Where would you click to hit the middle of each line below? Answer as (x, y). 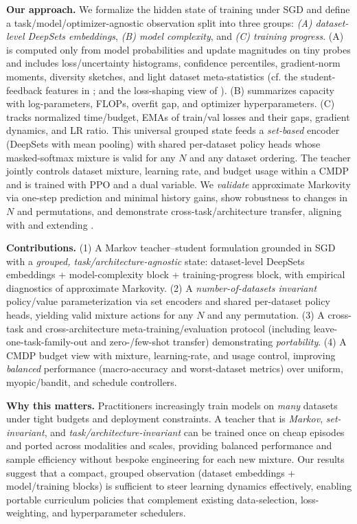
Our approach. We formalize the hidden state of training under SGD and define (178, 9)
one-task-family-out (47, 342)
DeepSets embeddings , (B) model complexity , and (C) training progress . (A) (186, 36)
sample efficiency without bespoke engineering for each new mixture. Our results (175, 459)
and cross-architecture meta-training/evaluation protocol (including (169, 328)
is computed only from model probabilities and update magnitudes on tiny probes (178, 49)
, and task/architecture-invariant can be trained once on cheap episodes (194, 432)
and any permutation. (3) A (266, 315)
